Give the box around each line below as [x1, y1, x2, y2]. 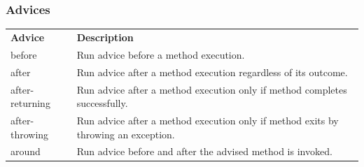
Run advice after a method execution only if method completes [76, 82, 347, 96]
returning [10, 96, 50, 110]
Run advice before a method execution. [76, 47, 245, 61]
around [10, 144, 41, 159]
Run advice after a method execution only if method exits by [76, 112, 339, 127]
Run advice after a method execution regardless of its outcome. [76, 64, 348, 79]
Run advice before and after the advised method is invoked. [76, 144, 332, 159]
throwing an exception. [76, 126, 175, 141]
